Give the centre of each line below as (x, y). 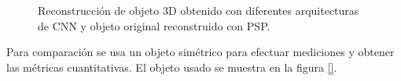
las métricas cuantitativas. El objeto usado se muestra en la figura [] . (172, 67)
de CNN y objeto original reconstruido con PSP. (154, 25)
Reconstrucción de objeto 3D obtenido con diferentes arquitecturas (199, 10)
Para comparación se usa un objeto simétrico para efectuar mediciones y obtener (200, 52)
